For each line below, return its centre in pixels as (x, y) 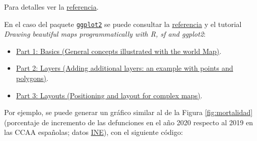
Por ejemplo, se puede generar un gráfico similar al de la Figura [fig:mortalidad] (128, 112)
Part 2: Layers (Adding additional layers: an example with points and (125, 68)
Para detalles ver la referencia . (51, 7)
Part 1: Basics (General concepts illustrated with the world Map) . (119, 51)
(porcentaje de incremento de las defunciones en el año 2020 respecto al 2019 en (129, 122)
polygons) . (32, 78)
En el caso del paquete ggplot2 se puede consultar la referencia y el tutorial (123, 24)
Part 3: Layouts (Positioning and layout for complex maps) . (109, 95)
